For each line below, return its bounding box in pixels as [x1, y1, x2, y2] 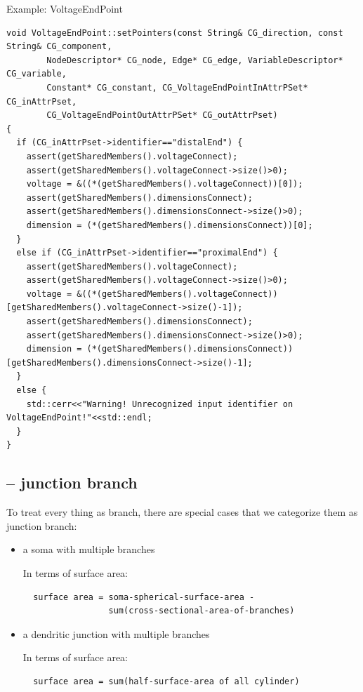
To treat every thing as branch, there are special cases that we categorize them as [6, 505, 358, 519]
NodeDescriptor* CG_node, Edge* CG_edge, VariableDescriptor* [46, 55, 343, 65]
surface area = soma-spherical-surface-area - [33, 592, 255, 602]
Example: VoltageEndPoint [6, 1, 123, 15]
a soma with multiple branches [22, 542, 155, 557]
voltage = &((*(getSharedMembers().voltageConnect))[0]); [26, 179, 303, 189]
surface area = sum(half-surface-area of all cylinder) [33, 676, 300, 686]
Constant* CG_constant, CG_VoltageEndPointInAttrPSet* [46, 82, 308, 93]
